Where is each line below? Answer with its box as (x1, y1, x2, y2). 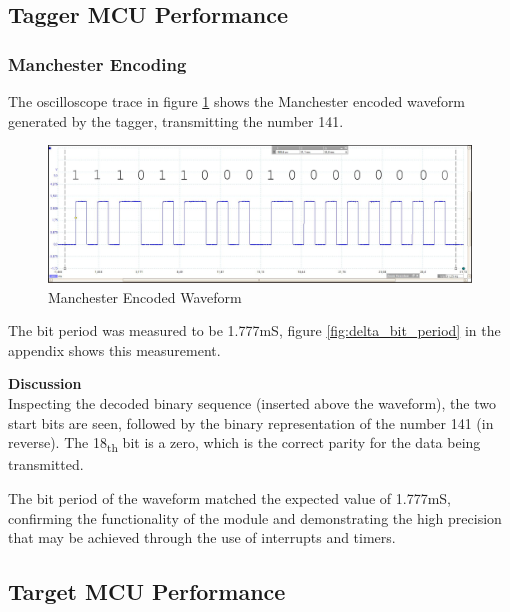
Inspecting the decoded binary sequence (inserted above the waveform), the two (8, 393, 496, 414)
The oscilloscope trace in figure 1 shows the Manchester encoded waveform (8, 91, 466, 111)
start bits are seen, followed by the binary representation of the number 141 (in (8, 412, 494, 433)
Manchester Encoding (8, 51, 187, 76)
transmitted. (8, 454, 84, 475)
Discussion (8, 373, 82, 394)
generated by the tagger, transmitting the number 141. (8, 110, 344, 131)
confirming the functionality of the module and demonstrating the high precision (8, 507, 502, 528)
